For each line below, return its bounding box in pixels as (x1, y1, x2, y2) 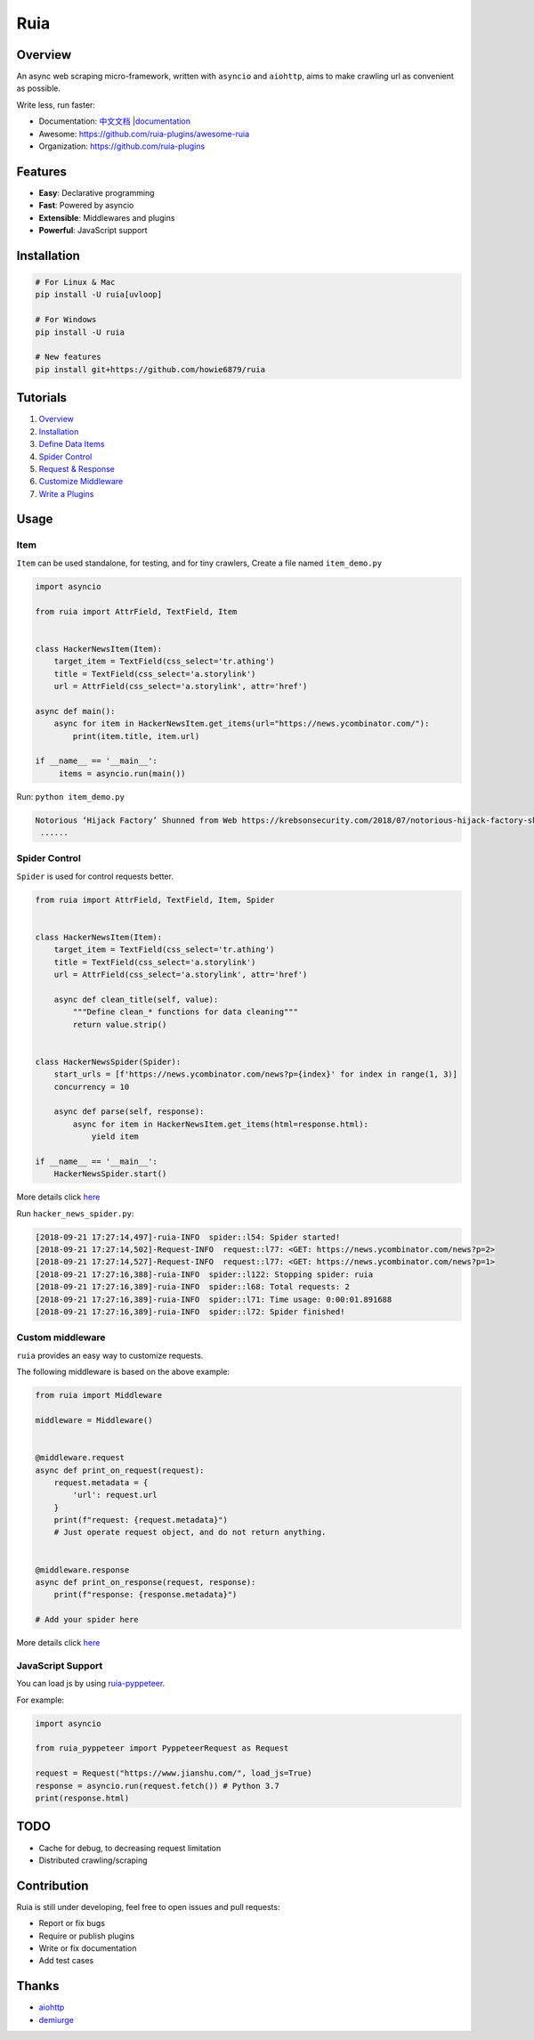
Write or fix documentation (38, 1943, 137, 1954)
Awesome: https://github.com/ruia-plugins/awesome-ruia (38, 128, 250, 139)
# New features (35, 352, 101, 362)
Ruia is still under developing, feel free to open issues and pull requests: (16, 1901, 280, 1912)
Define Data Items (38, 439, 105, 450)
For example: (16, 1695, 65, 1705)
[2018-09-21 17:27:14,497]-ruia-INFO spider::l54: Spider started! (35, 1231, 341, 1242)
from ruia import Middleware (35, 1390, 163, 1401)
